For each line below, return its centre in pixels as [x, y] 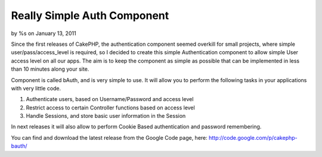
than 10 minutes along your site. [50, 69]
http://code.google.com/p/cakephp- [253, 137]
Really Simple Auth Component [90, 15]
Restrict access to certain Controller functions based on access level [110, 108]
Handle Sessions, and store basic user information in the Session [106, 116]
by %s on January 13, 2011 [44, 33]
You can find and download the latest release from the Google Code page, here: [109, 137]
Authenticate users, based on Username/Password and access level [110, 99]
